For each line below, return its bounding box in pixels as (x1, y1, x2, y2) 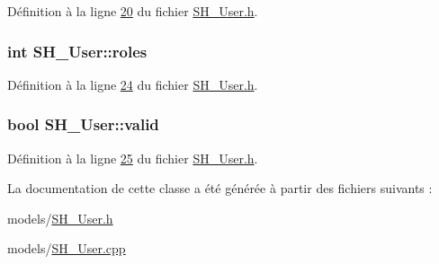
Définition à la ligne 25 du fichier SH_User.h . (7, 148, 258, 167)
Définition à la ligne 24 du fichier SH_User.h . (7, 75, 258, 93)
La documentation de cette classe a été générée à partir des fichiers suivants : (7, 179, 433, 198)
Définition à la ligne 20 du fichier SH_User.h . (7, 2, 258, 20)
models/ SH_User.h (7, 208, 113, 227)
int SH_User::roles (7, 40, 148, 62)
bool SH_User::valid (7, 113, 159, 136)
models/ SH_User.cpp (7, 239, 126, 258)
